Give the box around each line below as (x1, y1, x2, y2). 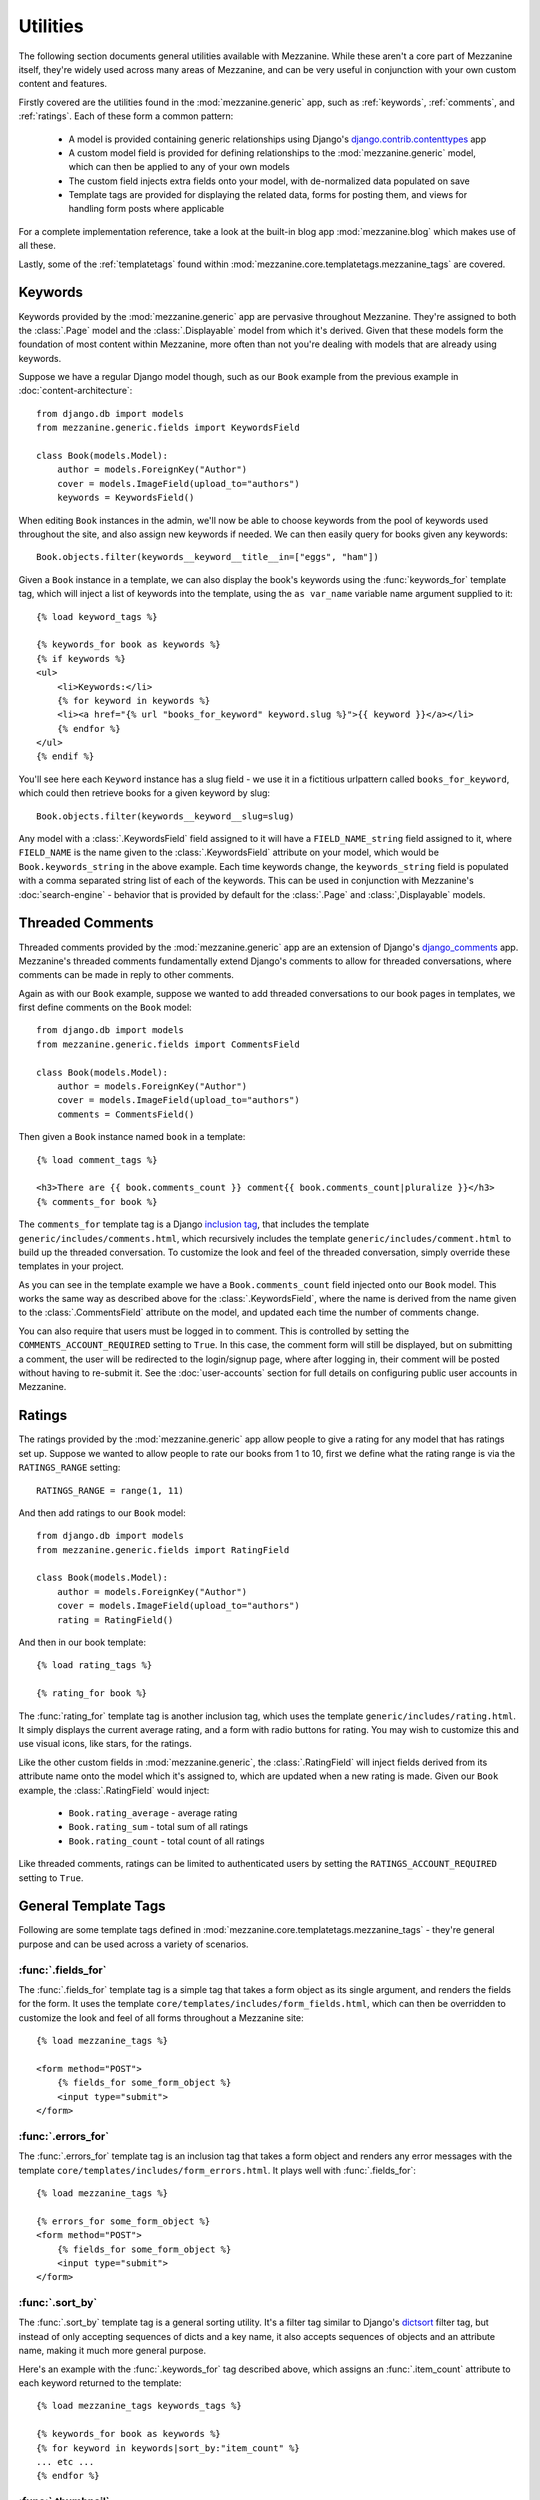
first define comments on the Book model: (18, 1001, 192, 1014)
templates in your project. (18, 1260, 124, 1272)
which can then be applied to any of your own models (68, 161, 290, 173)
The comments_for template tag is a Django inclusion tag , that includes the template (18, 1218, 370, 1230)
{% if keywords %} (36, 653, 127, 664)
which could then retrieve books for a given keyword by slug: (18, 787, 270, 799)
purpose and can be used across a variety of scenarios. (18, 1938, 249, 1950)
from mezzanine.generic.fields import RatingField (36, 1544, 290, 1555)
